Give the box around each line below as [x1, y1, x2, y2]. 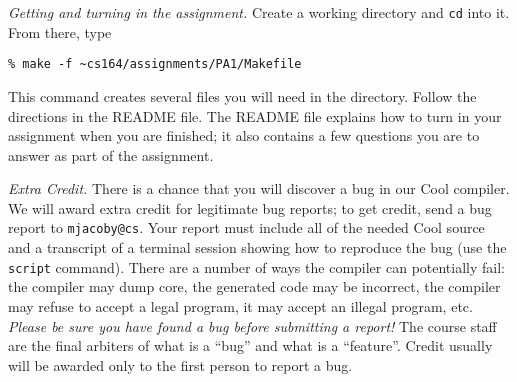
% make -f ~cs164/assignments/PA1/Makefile [8, 57, 302, 72]
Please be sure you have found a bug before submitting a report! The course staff [8, 315, 497, 336]
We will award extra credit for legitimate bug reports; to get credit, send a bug [8, 197, 492, 218]
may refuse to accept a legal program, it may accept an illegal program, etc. [8, 296, 473, 317]
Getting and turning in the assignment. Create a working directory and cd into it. [8, 2, 510, 22]
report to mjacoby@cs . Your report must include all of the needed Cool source [8, 217, 485, 238]
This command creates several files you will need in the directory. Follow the [8, 85, 477, 106]
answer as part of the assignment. [8, 144, 214, 165]
